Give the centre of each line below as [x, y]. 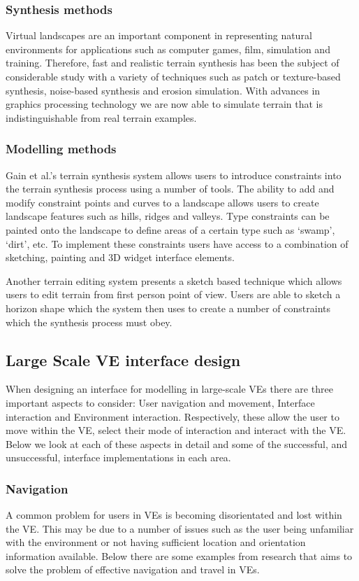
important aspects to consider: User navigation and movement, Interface [160, 402]
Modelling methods [61, 149]
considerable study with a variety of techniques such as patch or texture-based [173, 76]
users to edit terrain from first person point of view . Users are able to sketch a [173, 294]
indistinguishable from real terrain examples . [101, 117]
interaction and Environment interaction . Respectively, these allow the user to [173, 416]
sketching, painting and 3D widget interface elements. [120, 257]
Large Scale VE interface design [123, 359]
